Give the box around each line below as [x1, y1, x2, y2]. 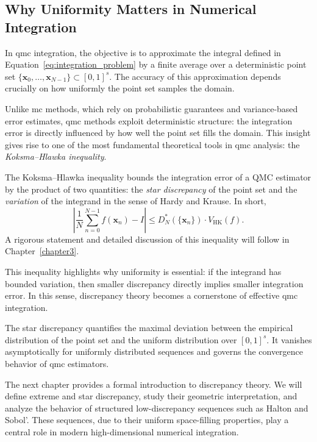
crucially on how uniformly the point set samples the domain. [5, 82, 235, 94]
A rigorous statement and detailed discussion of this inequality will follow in [5, 232, 290, 245]
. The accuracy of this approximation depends [109, 70, 281, 82]
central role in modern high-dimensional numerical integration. [5, 426, 239, 438]
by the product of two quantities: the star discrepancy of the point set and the [5, 182, 297, 195]
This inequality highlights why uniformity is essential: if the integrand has [5, 265, 282, 277]
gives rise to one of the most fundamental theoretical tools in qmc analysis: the [5, 138, 300, 151]
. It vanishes [266, 333, 312, 346]
